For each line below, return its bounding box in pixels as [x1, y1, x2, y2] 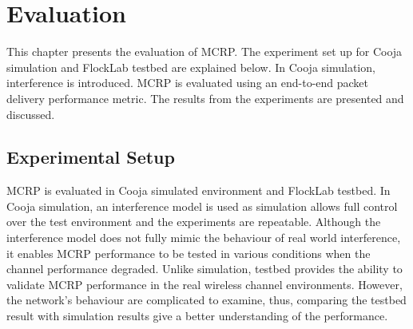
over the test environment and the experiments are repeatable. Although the [6, 213, 381, 230]
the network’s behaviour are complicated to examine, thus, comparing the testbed [6, 291, 407, 308]
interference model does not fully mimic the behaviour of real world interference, [6, 229, 401, 246]
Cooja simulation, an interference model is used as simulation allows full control [6, 197, 398, 214]
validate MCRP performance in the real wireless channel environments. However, [6, 275, 403, 292]
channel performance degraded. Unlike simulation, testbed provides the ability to [6, 260, 403, 277]
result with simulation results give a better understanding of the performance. [6, 307, 388, 324]
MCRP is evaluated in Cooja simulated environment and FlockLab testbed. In [6, 182, 391, 199]
